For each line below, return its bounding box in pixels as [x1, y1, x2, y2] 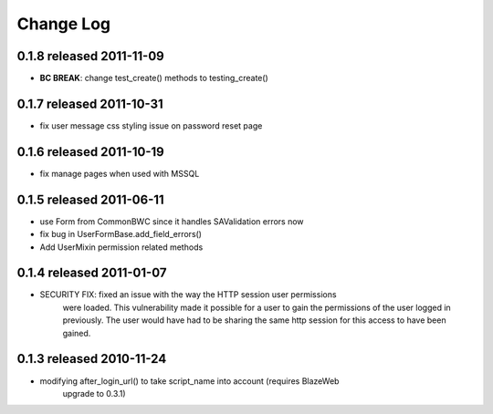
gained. [62, 327, 91, 338]
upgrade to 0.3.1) [62, 388, 127, 398]
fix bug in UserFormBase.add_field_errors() [39, 229, 203, 240]
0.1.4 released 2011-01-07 [16, 265, 167, 281]
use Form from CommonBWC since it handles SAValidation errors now [39, 215, 305, 227]
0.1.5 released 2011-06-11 [16, 191, 164, 207]
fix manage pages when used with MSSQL [39, 168, 200, 179]
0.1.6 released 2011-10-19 [16, 144, 164, 160]
